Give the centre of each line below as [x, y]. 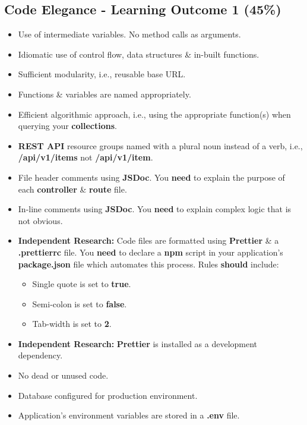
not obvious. [40, 220]
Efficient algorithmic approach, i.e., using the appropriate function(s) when [154, 114]
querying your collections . [67, 126]
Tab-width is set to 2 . [72, 324]
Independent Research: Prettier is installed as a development [138, 343]
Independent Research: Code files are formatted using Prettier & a [148, 240]
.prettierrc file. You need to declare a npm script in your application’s [151, 252]
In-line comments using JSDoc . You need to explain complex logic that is [155, 209]
